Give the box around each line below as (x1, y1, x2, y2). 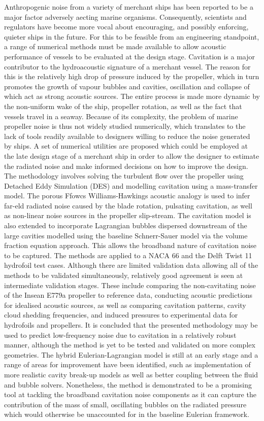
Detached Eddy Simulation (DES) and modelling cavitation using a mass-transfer (4, 180, 258, 191)
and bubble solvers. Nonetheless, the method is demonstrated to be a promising (4, 379, 252, 390)
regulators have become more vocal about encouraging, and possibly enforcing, (4, 21, 249, 32)
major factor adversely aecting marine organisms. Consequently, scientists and (4, 11, 247, 22)
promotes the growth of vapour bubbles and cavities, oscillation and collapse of (4, 81, 250, 91)
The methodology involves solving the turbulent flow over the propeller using (4, 170, 244, 181)
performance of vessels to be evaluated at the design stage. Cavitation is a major (4, 51, 255, 61)
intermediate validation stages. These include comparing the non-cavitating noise (4, 279, 256, 290)
